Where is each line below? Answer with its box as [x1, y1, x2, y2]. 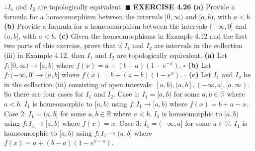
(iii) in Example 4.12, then [4, 50, 85, 60]
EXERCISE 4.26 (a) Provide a [133, 1, 235, 11]
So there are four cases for [4, 89, 84, 99]
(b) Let [188, 59, 211, 70]
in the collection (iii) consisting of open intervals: [4, 79, 153, 89]
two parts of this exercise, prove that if [4, 40, 122, 50]
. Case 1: [113, 89, 140, 99]
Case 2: [4, 108, 26, 118]
